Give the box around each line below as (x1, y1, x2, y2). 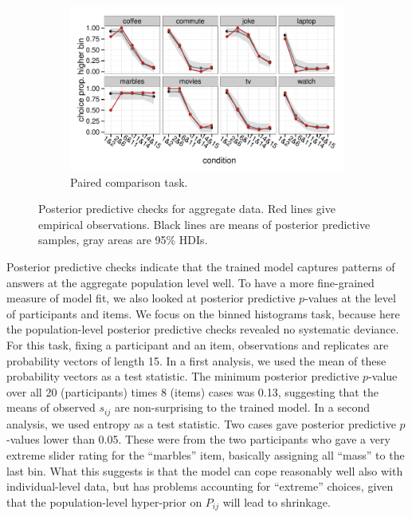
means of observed (6, 399, 96, 416)
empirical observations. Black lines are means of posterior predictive (38, 215, 371, 232)
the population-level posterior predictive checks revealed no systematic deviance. (6, 321, 399, 337)
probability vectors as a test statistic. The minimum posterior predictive (6, 368, 359, 385)
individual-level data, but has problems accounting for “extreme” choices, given (6, 478, 394, 495)
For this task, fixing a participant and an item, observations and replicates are (6, 336, 389, 353)
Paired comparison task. (70, 173, 188, 190)
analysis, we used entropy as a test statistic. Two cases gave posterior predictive (6, 415, 396, 432)
